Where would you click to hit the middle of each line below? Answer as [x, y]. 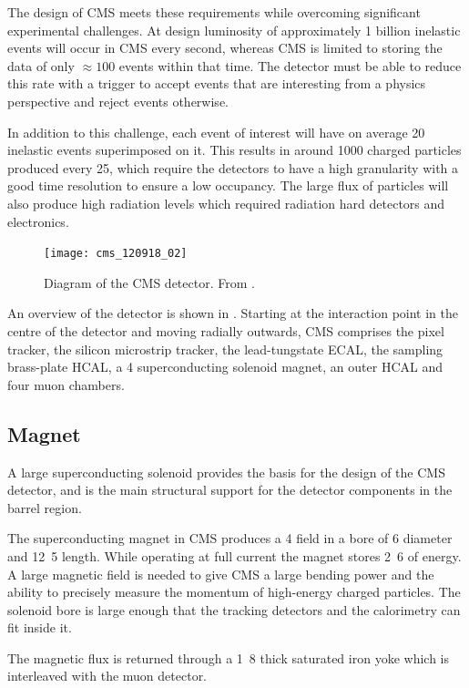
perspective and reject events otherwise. [118, 101]
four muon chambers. [66, 384]
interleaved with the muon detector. [107, 676]
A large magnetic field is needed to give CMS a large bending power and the [221, 574]
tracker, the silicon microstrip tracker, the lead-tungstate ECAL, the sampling [225, 349]
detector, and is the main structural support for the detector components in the [230, 490]
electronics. [38, 221]
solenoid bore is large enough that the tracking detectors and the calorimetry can [234, 609]
